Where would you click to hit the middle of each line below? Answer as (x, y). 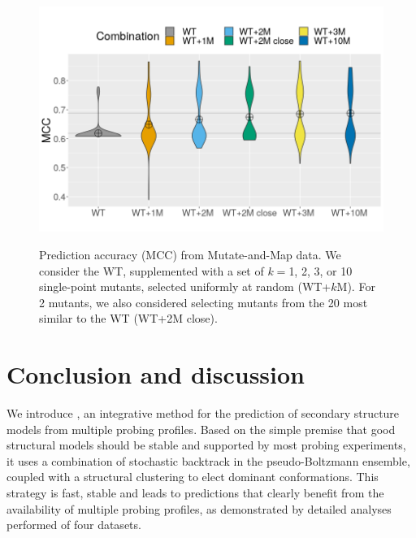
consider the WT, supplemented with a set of (152, 270)
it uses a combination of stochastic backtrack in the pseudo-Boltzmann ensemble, (208, 460)
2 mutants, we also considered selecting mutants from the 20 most (204, 302)
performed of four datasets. (74, 525)
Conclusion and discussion (156, 374)
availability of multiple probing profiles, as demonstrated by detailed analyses (199, 508)
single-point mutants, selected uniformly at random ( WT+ (185, 286)
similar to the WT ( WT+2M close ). (128, 318)
